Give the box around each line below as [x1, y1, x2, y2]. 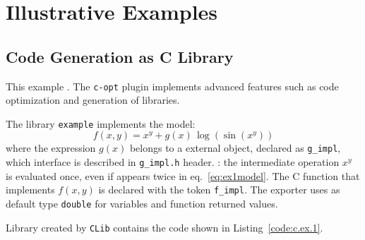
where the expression [6, 140, 96, 155]
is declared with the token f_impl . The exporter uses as [98, 182, 340, 197]
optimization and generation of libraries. [6, 92, 180, 107]
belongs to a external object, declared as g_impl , [129, 140, 341, 155]
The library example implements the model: [6, 116, 196, 131]
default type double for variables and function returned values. [6, 196, 278, 211]
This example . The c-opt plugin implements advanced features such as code [6, 78, 339, 93]
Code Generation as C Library [6, 45, 234, 67]
